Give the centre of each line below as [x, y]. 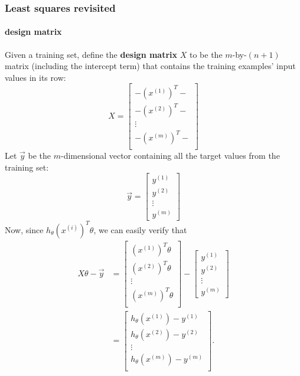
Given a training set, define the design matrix [91, 54]
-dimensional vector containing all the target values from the [170, 156]
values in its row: [35, 77]
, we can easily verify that [140, 229]
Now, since [24, 229]
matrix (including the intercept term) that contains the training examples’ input [150, 66]
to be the [206, 54]
